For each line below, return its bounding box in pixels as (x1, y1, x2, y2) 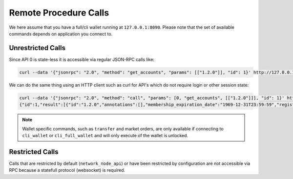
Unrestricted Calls (9, 44, 66, 52)
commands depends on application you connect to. (9, 31, 113, 36)
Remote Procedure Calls (9, 7, 109, 18)
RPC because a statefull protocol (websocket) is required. (9, 167, 126, 173)
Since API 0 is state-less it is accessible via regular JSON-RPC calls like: (9, 56, 155, 62)
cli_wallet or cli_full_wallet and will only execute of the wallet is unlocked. (22, 132, 188, 138)
